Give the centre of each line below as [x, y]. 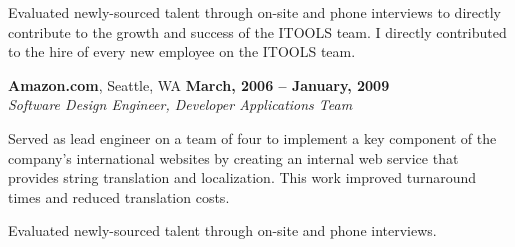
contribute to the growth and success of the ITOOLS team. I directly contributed [257, 31]
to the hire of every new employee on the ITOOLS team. [182, 51]
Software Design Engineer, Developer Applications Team [180, 104]
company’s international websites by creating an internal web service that [233, 157]
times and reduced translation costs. [119, 196]
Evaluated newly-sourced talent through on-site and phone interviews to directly [254, 12]
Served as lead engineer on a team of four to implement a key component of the [252, 137]
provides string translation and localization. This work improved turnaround [242, 177]
